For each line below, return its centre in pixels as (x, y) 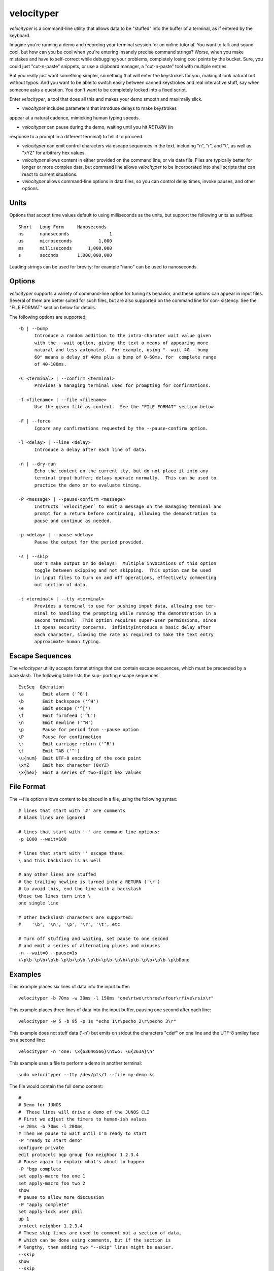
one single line (39, 903)
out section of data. (61, 585)
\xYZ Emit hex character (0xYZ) (64, 765)
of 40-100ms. (50, 364)
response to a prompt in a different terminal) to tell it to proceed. (77, 136)
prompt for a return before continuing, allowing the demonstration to (125, 514)
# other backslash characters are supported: (76, 917)
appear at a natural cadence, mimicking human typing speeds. (75, 117)
